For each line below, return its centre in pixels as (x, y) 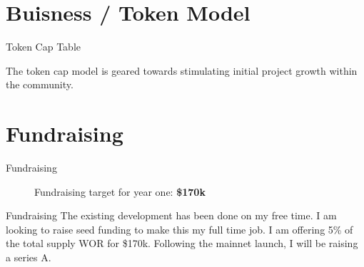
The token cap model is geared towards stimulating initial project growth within (182, 70)
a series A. (29, 257)
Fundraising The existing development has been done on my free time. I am (171, 215)
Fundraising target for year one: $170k (120, 191)
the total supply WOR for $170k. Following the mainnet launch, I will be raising (182, 243)
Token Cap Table (43, 47)
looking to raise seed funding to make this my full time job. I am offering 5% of (180, 229)
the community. (40, 84)
